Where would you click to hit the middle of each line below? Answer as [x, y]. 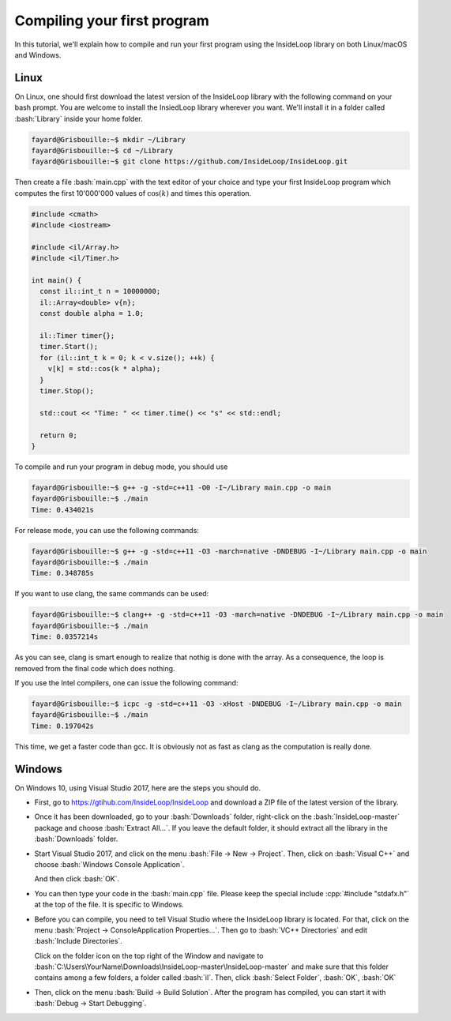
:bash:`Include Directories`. [78, 941]
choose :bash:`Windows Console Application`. [109, 864]
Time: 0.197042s [63, 726]
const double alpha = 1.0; [92, 313]
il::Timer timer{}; [77, 336]
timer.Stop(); [67, 391]
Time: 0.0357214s [65, 637]
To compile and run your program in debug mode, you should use [121, 467]
